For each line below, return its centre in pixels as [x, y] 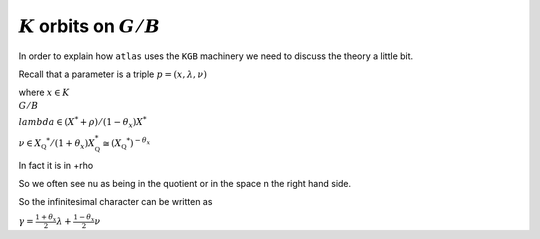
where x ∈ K [44, 92]
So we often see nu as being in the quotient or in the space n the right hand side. [185, 184]
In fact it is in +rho [56, 165]
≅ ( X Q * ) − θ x [126, 143]
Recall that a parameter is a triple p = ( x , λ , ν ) [112, 74]
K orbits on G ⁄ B [89, 26]
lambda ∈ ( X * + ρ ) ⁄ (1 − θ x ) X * [82, 122]
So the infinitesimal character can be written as [115, 202]
